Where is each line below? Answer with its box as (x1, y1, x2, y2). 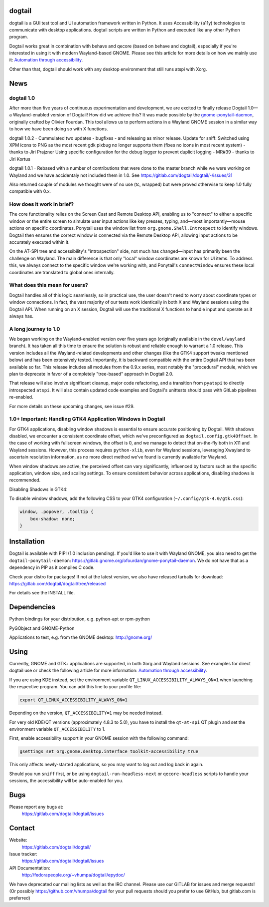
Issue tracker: (9, 851, 37, 857)
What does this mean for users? (9, 282, 88, 289)
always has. (9, 313, 34, 319)
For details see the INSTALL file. (9, 590, 75, 596)
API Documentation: (9, 865, 50, 871)
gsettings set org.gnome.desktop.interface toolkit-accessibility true (19, 749, 199, 754)
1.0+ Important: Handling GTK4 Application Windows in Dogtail (9, 416, 165, 423)
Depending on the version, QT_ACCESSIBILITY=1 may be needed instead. (9, 710, 163, 716)
